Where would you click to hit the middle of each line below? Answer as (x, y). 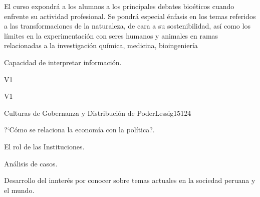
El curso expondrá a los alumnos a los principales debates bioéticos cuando (119, 6)
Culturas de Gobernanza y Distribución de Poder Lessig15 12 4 (98, 113)
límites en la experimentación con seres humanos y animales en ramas (111, 35)
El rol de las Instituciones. (44, 146)
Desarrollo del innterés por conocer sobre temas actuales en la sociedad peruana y (130, 180)
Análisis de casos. (31, 163)
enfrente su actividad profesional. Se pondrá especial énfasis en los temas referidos (130, 16)
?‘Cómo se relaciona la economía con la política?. (79, 130)
